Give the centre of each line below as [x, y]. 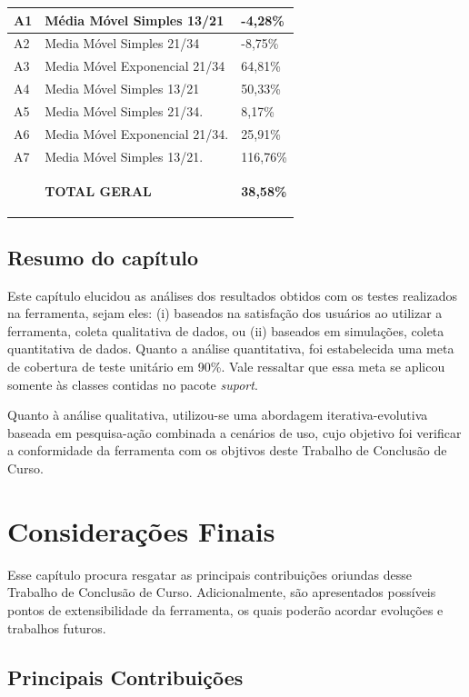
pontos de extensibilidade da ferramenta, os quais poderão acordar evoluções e [225, 609]
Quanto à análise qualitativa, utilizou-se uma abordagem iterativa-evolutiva [218, 415]
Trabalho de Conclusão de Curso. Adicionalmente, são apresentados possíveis [222, 592]
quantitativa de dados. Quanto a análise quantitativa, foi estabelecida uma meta [231, 348]
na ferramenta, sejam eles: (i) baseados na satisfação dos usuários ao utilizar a [225, 313]
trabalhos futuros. [57, 627]
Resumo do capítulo [103, 257]
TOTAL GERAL [98, 191]
